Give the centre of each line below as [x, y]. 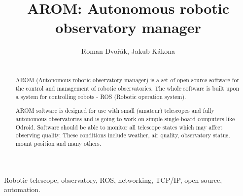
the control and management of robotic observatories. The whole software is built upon [127, 88]
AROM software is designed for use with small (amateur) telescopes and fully [115, 111]
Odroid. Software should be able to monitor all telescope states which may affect [119, 127]
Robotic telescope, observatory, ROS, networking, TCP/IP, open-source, [113, 180]
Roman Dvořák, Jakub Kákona [128, 51]
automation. [22, 189]
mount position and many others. [58, 143]
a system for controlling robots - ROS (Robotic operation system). [101, 96]
